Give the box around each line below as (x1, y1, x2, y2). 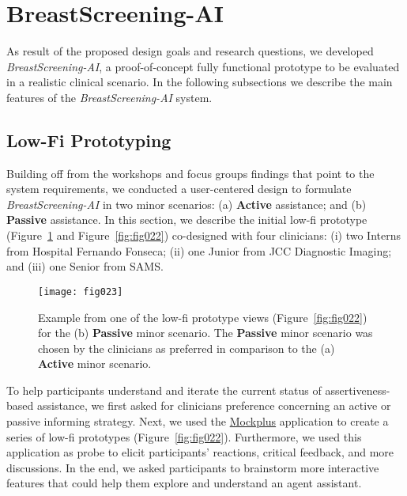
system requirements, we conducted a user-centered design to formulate (6, 180, 352, 197)
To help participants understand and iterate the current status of (6, 381, 322, 398)
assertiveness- (325, 381, 390, 398)
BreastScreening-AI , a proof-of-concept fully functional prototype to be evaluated (6, 58, 400, 74)
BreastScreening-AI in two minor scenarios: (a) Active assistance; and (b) (6, 195, 367, 212)
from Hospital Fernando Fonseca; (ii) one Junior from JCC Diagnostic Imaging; (6, 242, 392, 259)
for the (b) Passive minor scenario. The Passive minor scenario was (38, 324, 373, 341)
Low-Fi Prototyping (6, 127, 171, 152)
